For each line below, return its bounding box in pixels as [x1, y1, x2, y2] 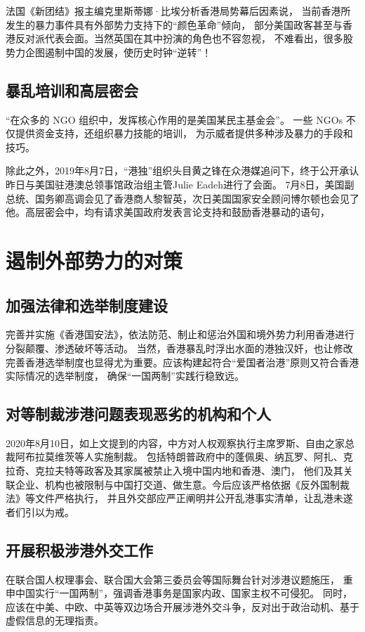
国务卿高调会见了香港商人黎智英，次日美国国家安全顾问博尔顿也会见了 [34, 191, 359, 205]
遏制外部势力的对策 [6, 245, 183, 274]
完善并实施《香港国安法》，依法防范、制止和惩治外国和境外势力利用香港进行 [6, 327, 354, 342]
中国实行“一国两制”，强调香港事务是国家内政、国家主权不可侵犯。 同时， [15, 586, 352, 600]
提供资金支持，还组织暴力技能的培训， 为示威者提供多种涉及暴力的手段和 [15, 126, 353, 141]
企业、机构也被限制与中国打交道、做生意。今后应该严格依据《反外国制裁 [15, 477, 350, 491]
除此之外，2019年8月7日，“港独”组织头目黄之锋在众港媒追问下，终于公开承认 [6, 163, 359, 178]
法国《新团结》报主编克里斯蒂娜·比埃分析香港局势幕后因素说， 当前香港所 [6, 4, 351, 18]
